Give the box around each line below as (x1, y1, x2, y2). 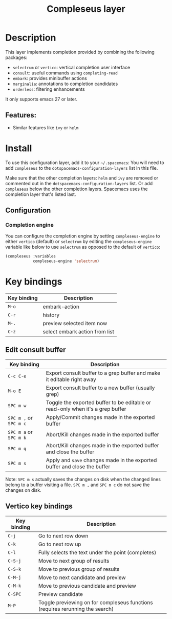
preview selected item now (42, 320, 107, 327)
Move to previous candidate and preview (38, 582, 137, 589)
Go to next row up (38, 541, 81, 548)
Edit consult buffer (5, 346, 66, 354)
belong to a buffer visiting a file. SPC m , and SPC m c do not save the (5, 482, 150, 488)
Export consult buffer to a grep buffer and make (46, 369, 160, 376)
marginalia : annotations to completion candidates (12, 81, 118, 87)
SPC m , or (8, 414, 33, 421)
